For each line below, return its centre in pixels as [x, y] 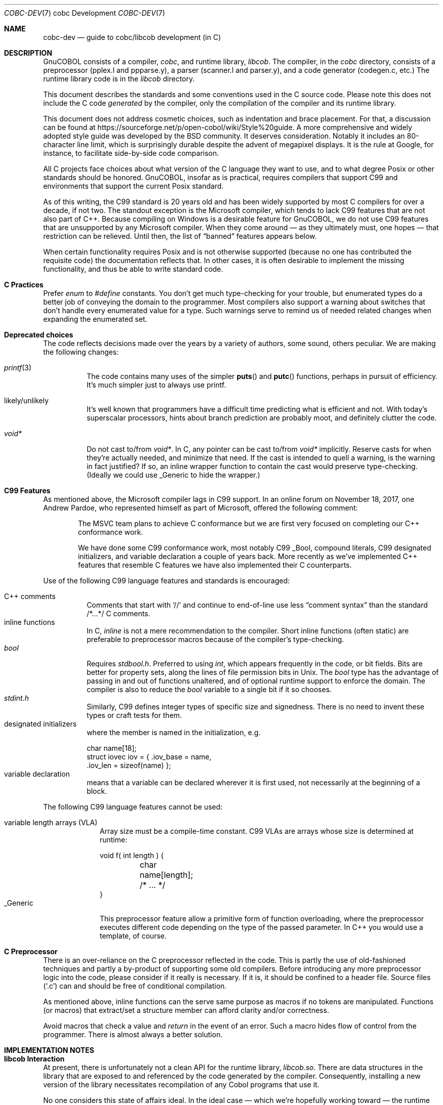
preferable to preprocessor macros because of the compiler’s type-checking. [215, 639]
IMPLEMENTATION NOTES [49, 1050]
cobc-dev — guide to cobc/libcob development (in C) [132, 37]
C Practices [24, 285]
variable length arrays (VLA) [51, 822]
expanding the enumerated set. [95, 319]
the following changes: [81, 352]
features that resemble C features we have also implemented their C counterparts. [215, 565]
